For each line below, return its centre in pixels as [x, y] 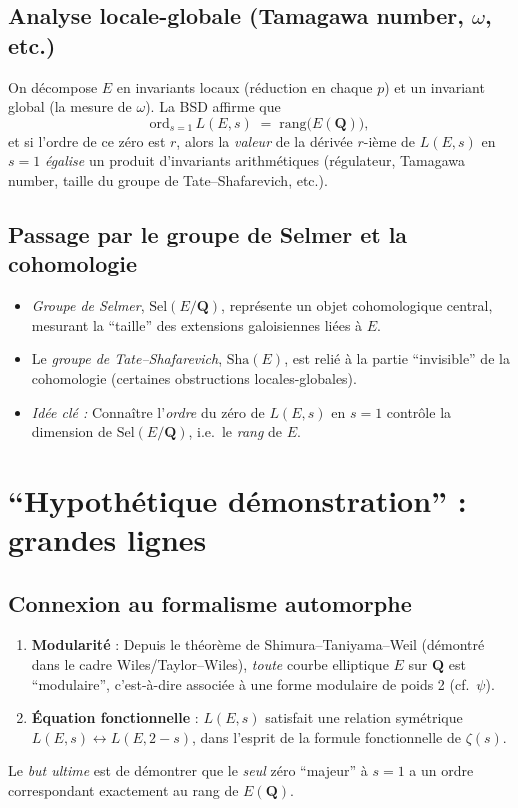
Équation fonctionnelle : [115, 717]
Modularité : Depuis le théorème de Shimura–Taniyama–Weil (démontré [258, 644]
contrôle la [419, 411]
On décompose [53, 86]
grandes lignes [107, 539]
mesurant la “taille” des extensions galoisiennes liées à [197, 324]
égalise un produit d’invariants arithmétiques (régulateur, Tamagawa [255, 160]
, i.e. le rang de [235, 431]
